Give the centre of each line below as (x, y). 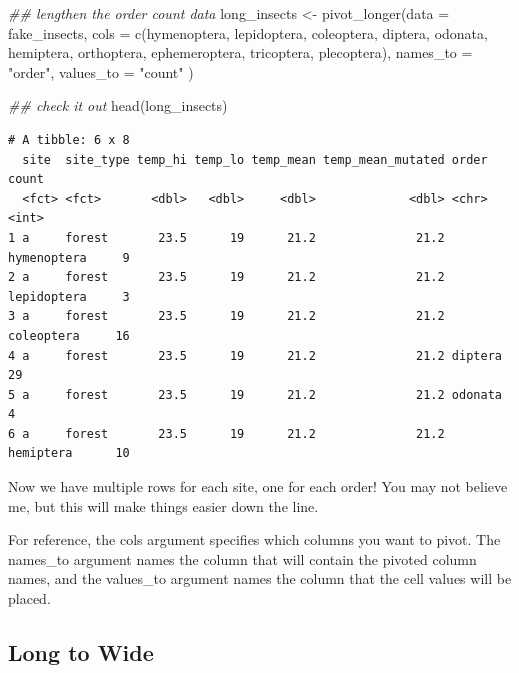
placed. (29, 598)
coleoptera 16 (69, 335)
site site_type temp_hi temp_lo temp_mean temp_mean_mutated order (255, 159)
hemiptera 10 (69, 453)
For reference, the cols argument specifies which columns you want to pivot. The (254, 539)
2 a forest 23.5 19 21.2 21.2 (226, 277)
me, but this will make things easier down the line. (163, 505)
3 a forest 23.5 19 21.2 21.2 (226, 316)
